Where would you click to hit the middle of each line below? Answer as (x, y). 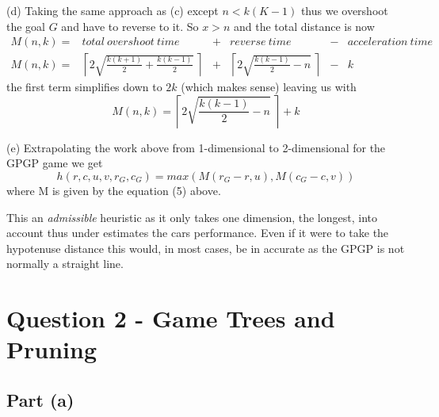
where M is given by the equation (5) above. (114, 191)
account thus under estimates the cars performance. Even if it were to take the (198, 233)
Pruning (52, 349)
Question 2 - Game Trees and (171, 318)
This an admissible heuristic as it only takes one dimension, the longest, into (192, 217)
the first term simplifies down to (84, 87)
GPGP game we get (55, 163)
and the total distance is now (304, 26)
